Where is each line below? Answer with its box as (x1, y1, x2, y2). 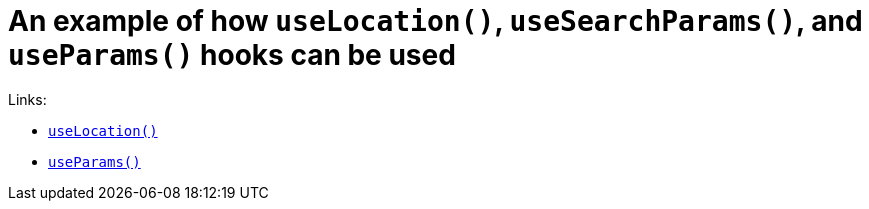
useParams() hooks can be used (8, 38, 456, 72)
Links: (8, 90, 47, 108)
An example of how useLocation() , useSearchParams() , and (8, 4, 863, 38)
